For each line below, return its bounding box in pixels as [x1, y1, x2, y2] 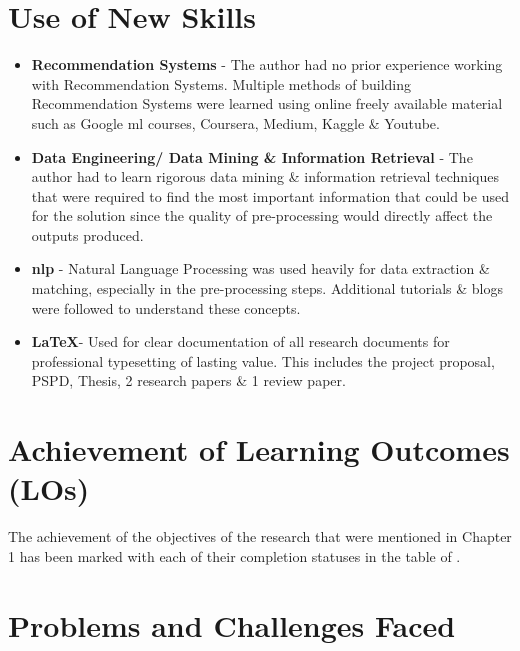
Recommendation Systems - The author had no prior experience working [31, 54, 503, 75]
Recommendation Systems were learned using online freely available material [31, 93, 503, 114]
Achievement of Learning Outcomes [8, 429, 510, 470]
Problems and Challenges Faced [8, 604, 456, 645]
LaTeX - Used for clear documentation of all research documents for [31, 331, 450, 352]
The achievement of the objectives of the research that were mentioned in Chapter [8, 526, 512, 547]
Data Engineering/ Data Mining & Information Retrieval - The [31, 146, 473, 167]
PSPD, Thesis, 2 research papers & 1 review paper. [31, 370, 346, 391]
